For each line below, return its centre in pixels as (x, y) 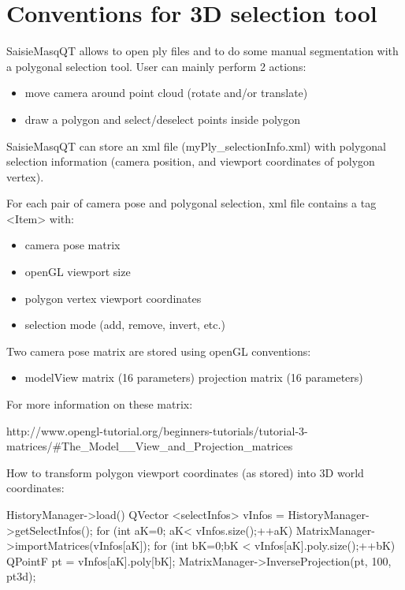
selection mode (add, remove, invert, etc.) (125, 325)
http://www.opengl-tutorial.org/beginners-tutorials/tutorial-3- (157, 430)
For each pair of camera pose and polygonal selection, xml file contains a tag (191, 203)
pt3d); (21, 576)
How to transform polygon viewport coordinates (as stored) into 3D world (185, 472)
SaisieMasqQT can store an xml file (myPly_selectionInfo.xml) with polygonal (197, 146)
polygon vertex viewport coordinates (113, 298)
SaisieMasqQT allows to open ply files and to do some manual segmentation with (202, 51)
